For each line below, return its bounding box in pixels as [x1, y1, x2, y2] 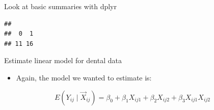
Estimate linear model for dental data [4, 55, 122, 66]
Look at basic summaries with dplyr [4, 1, 117, 11]
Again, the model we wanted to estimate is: [16, 72, 152, 82]
